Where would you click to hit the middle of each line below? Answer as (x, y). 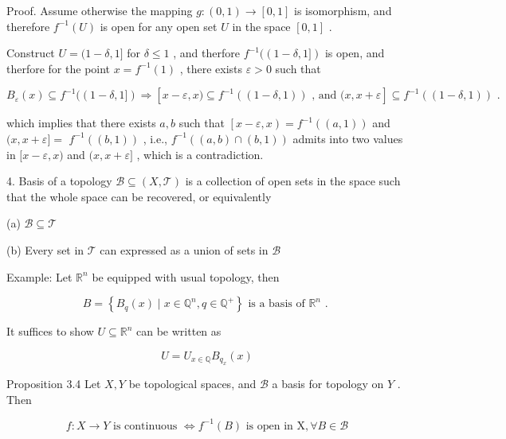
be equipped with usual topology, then (186, 276)
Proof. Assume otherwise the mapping (100, 10)
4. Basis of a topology (59, 181)
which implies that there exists (81, 123)
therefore (28, 26)
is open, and (355, 53)
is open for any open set (159, 26)
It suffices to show (50, 331)
